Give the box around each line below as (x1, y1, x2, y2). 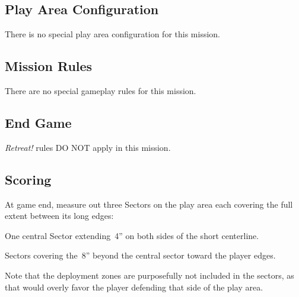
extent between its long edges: (5, 209, 114, 222)
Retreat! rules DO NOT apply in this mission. (5, 141, 171, 153)
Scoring (5, 170, 52, 188)
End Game (5, 113, 72, 131)
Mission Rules (5, 57, 93, 75)
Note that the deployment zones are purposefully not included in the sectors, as (5, 269, 294, 281)
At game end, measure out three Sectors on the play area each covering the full (5, 198, 293, 210)
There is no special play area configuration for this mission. (5, 28, 220, 40)
